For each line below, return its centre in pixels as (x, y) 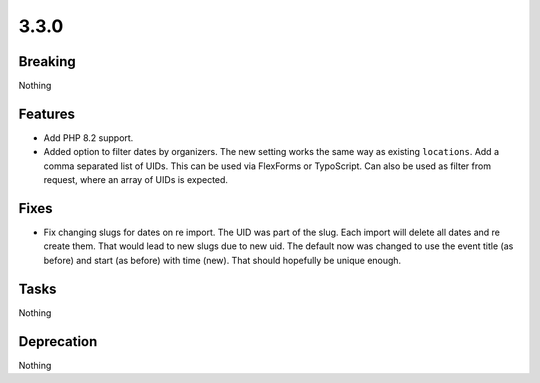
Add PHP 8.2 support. (88, 137)
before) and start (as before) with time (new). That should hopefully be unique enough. (222, 260)
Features (46, 113)
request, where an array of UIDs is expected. (136, 180)
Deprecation (58, 341)
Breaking (47, 61)
